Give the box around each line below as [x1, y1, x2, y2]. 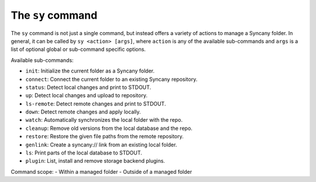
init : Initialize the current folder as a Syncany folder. [25, 67, 155, 74]
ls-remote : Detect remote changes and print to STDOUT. [25, 100, 166, 107]
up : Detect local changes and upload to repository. [25, 92, 147, 99]
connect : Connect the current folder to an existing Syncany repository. [25, 75, 198, 83]
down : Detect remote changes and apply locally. [25, 108, 141, 115]
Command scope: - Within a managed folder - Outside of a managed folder [11, 168, 193, 175]
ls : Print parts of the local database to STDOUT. [25, 149, 143, 156]
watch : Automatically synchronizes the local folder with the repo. [25, 116, 183, 123]
